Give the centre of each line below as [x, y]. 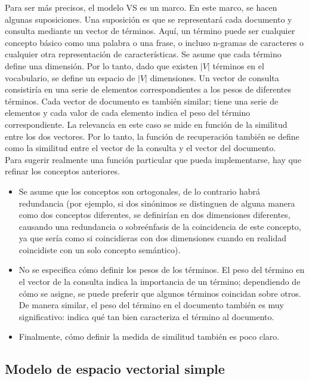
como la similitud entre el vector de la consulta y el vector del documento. [140, 148]
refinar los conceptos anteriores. [62, 171]
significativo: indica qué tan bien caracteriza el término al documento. [146, 316]
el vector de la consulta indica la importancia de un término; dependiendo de [160, 282]
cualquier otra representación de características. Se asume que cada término [143, 54]
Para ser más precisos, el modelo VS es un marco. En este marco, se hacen [141, 7]
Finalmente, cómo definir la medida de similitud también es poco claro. [149, 337]
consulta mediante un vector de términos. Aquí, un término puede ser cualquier [150, 31]
